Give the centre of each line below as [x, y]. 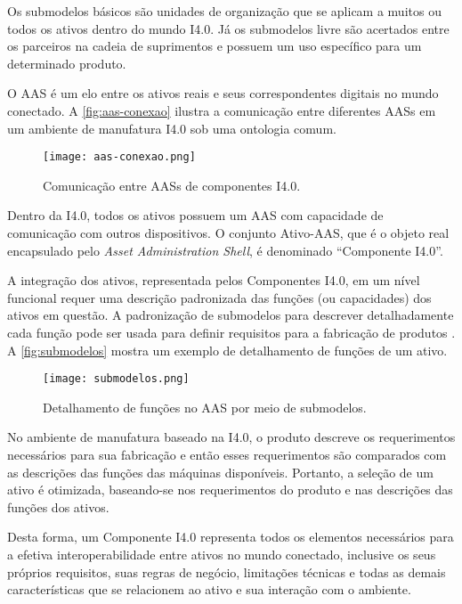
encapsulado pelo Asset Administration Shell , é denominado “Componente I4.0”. [225, 250]
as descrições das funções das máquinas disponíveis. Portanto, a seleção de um [220, 472]
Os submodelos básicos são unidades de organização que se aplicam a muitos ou [224, 11]
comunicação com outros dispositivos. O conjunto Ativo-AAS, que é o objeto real [228, 233]
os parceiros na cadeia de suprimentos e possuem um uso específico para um [215, 46]
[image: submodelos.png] [116, 379]
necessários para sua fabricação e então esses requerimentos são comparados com [227, 454]
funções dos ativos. [58, 506]
